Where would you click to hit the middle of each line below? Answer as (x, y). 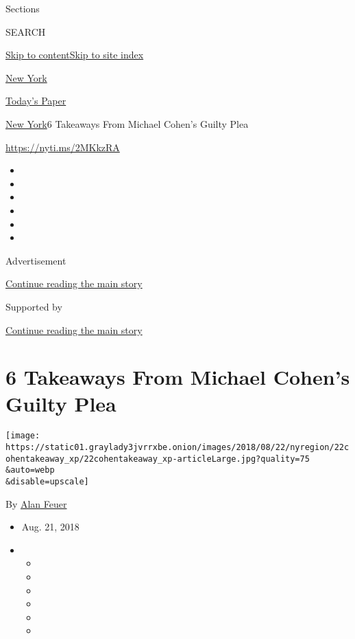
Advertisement (36, 260)
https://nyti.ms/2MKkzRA (63, 147)
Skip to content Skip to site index (75, 55)
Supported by (34, 306)
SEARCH (26, 31)
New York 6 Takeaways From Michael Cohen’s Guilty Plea (127, 123)
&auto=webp (30, 470)
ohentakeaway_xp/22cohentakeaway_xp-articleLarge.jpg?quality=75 (158, 459)
